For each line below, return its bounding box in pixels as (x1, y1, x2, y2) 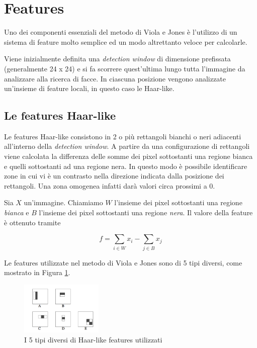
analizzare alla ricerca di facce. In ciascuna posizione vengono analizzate (4, 73, 226, 83)
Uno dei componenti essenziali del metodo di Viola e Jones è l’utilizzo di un (4, 27, 237, 37)
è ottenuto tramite (4, 217, 61, 227)
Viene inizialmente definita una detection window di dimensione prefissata (4, 53, 231, 64)
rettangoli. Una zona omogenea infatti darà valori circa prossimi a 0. (4, 180, 215, 191)
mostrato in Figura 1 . (4, 267, 70, 278)
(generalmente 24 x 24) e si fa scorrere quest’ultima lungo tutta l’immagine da (4, 63, 245, 73)
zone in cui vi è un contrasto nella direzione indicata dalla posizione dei (4, 170, 224, 181)
